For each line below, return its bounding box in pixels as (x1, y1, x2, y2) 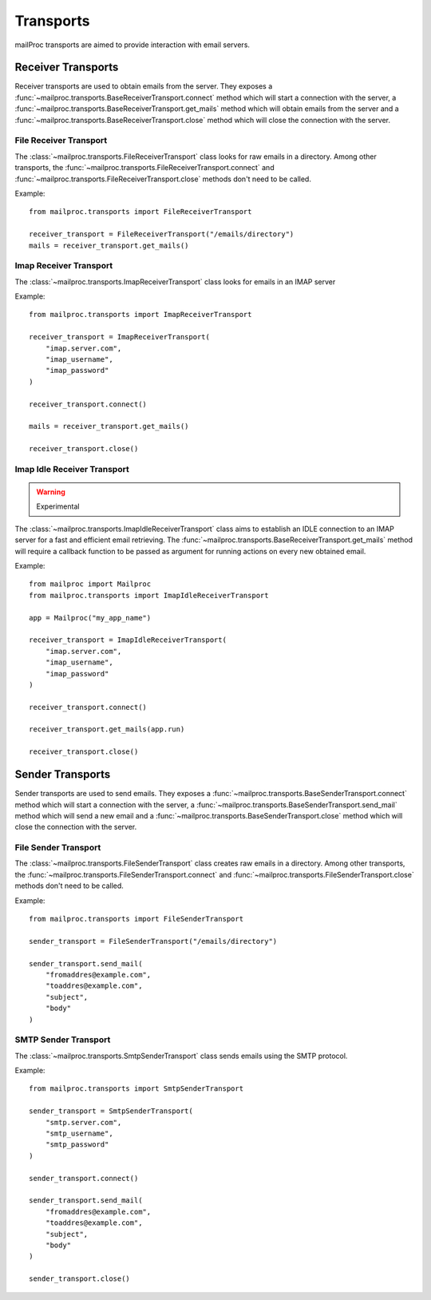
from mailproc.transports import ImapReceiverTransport (29, 310, 252, 319)
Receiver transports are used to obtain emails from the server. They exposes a (14, 81, 273, 91)
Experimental (36, 501, 80, 511)
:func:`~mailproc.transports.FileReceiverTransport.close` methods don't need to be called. (14, 174, 311, 184)
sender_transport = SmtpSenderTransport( (29, 1107, 193, 1116)
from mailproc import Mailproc (29, 580, 152, 589)
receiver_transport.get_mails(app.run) (29, 725, 185, 734)
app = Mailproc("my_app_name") (29, 613, 152, 622)
